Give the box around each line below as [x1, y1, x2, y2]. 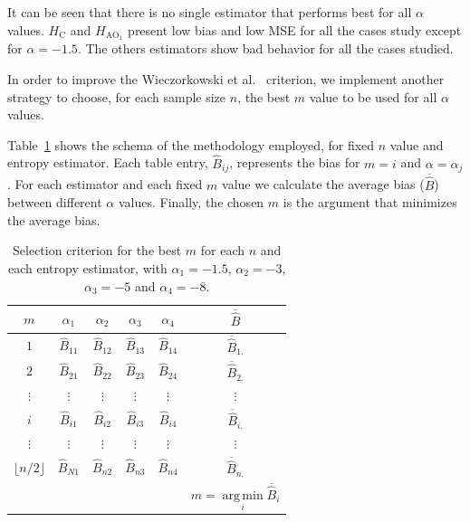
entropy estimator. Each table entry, [7, 153, 208, 172]
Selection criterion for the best [13, 241, 182, 260]
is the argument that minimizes [283, 193, 457, 212]
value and [389, 135, 444, 154]
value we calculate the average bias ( [222, 175, 425, 194]
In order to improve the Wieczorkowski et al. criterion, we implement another [7, 70, 445, 89]
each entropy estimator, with [7, 258, 168, 277]
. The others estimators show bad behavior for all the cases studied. [77, 39, 454, 58]
